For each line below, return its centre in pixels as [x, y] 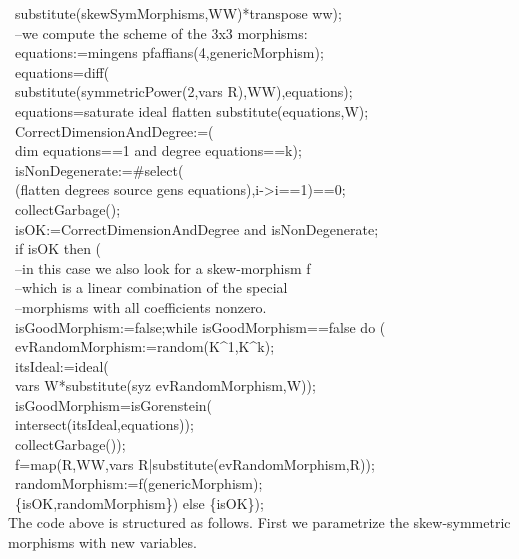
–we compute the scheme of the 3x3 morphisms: [161, 32]
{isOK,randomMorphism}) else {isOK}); [139, 502]
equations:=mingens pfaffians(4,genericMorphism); [169, 52]
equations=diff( [62, 71]
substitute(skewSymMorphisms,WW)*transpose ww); [178, 13]
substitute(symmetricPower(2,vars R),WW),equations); [183, 91]
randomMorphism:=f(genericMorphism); [138, 483]
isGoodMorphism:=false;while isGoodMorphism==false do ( [200, 326]
